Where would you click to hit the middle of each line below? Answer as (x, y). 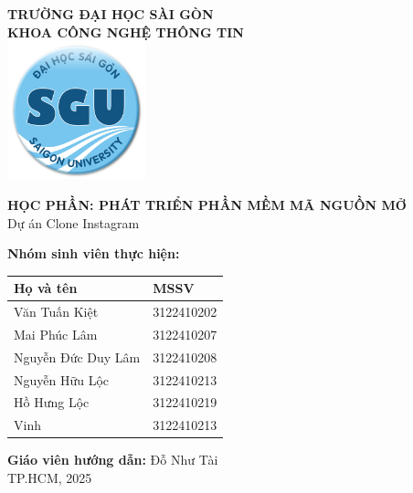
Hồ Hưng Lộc (52, 402)
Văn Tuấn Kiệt (56, 312)
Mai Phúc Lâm (56, 334)
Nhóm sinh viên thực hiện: (94, 253)
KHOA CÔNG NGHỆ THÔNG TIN (126, 31)
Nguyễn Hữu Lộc (62, 379)
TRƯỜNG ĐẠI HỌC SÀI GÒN (111, 14)
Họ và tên (46, 288)
